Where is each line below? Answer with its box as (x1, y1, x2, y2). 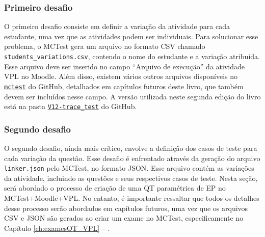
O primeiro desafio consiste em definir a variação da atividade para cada (4, 21, 230, 32)
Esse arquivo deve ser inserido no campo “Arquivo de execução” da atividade (4, 61, 245, 71)
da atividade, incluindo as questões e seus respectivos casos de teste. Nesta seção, (4, 172, 258, 183)
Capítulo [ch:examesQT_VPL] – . (4, 222, 110, 233)
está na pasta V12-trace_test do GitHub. (4, 101, 137, 112)
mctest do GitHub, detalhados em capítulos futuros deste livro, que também (4, 81, 244, 91)
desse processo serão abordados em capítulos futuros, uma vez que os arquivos (4, 202, 248, 213)
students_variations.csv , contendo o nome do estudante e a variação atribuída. (4, 51, 260, 61)
